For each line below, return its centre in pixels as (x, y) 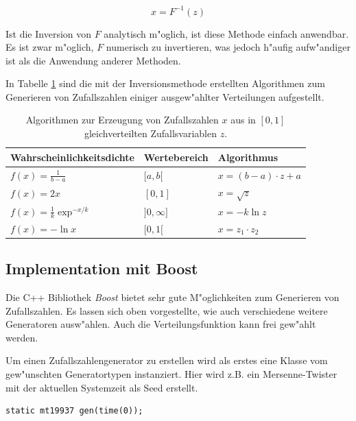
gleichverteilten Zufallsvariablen (150, 133)
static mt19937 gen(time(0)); (74, 411)
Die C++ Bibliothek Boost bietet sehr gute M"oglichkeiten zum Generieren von (173, 297)
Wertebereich (176, 157)
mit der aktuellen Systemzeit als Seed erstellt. (102, 387)
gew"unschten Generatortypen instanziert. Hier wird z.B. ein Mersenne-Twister (171, 373)
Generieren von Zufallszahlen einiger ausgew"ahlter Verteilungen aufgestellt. (165, 96)
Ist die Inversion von (49, 33)
